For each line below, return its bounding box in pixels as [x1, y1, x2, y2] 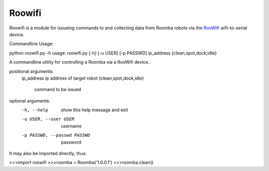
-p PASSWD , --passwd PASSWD [21, 132, 91, 138]
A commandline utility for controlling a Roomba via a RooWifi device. [9, 59, 149, 65]
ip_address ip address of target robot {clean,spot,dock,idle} [21, 75, 144, 81]
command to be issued [34, 86, 82, 92]
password [61, 139, 82, 145]
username [61, 123, 82, 129]
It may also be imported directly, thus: [9, 151, 87, 157]
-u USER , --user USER [21, 116, 75, 122]
